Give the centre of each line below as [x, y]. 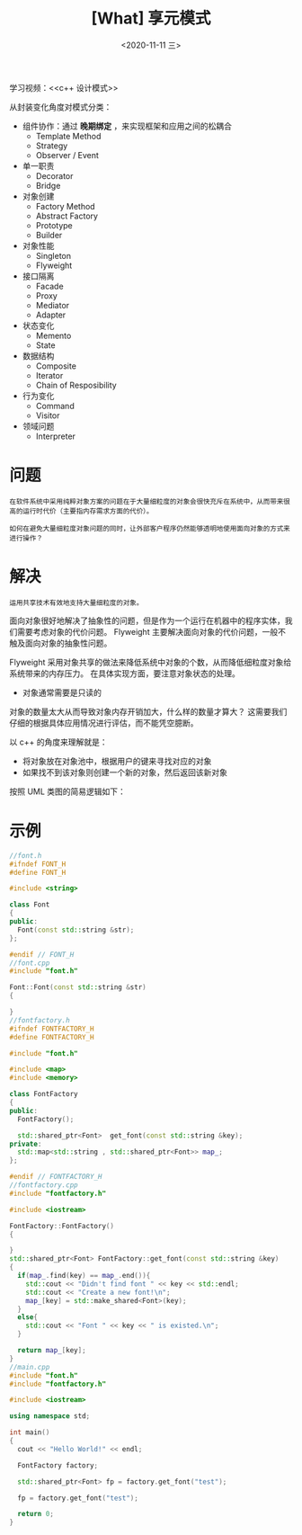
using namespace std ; [50, 1416]
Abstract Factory [67, 216]
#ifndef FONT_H [38, 864]
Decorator [54, 175]
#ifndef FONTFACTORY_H [52, 1029]
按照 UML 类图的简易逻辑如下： [67, 791]
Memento [53, 335]
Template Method [68, 136]
